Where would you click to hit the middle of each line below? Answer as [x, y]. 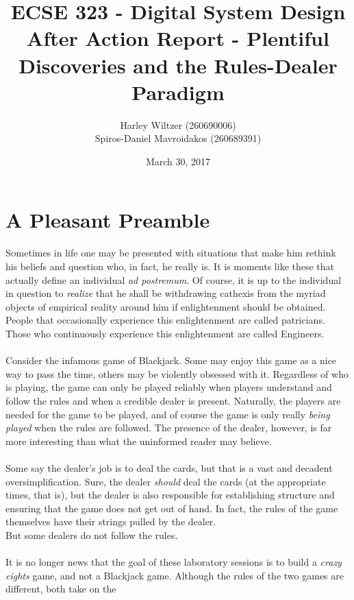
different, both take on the [61, 589]
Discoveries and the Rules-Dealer [178, 65]
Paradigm [178, 92]
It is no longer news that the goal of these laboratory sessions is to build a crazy [174, 562]
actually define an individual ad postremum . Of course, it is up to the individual [174, 279]
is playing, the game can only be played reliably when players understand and [169, 387]
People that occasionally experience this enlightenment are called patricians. [165, 320]
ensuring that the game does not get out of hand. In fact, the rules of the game [172, 508]
